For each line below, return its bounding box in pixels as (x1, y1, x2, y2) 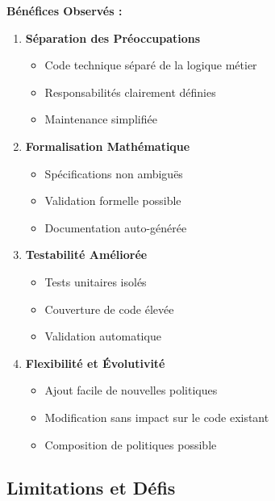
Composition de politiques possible (44, 436, 217, 453)
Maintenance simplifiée (44, 111, 157, 127)
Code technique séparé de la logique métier (44, 56, 257, 73)
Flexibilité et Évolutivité (25, 354, 165, 371)
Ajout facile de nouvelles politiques (44, 382, 218, 399)
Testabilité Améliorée (25, 246, 148, 263)
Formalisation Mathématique (25, 137, 190, 154)
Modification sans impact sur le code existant (44, 408, 269, 425)
